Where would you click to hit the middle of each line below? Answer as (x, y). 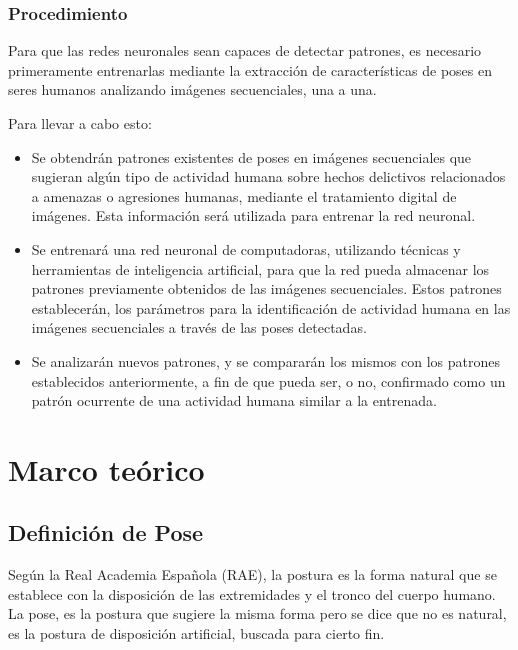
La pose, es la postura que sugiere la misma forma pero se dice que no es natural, (257, 613)
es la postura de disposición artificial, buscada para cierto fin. (196, 633)
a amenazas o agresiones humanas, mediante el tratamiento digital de (244, 195)
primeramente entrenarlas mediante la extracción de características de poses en (250, 69)
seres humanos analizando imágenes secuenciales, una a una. (192, 89)
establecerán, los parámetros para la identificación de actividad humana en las (271, 307)
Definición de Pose (106, 532)
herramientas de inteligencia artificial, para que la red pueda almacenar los (260, 268)
